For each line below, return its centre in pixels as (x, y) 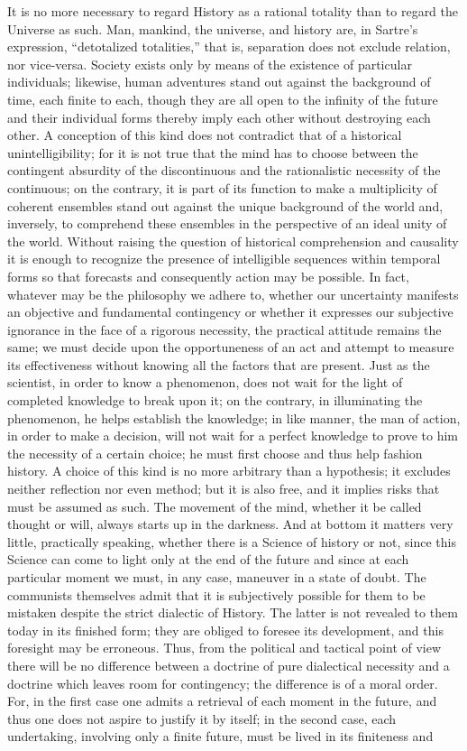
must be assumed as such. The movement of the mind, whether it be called (215, 506)
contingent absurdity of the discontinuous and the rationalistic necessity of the (224, 170)
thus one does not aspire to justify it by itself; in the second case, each (202, 718)
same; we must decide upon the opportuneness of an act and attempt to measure (231, 347)
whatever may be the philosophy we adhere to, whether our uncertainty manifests (233, 294)
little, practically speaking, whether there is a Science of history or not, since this (232, 541)
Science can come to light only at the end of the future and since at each (208, 559)
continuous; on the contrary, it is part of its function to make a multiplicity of (222, 187)
